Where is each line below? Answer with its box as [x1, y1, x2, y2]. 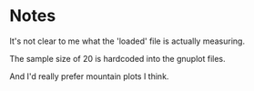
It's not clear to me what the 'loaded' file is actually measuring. [9, 35, 246, 46]
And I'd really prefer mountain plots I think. [9, 70, 169, 82]
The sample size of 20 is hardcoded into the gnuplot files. [9, 53, 226, 64]
